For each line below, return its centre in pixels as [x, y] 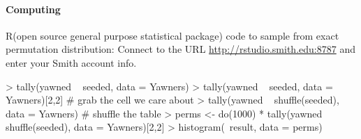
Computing [33, 9]
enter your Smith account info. [71, 62]
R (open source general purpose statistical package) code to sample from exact [172, 35]
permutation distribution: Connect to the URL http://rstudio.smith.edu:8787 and [180, 49]
